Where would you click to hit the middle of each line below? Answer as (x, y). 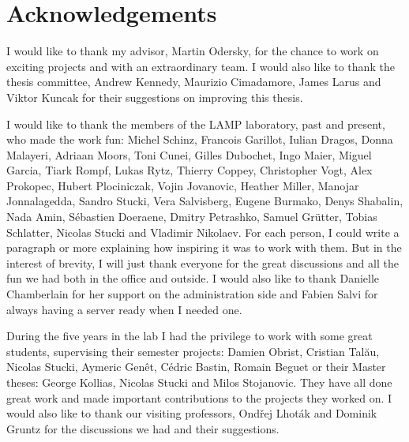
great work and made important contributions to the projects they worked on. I (199, 397)
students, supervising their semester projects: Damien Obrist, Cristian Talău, (193, 351)
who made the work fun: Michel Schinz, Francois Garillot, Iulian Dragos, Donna (200, 139)
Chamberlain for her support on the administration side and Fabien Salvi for (192, 294)
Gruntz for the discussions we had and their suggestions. (143, 428)
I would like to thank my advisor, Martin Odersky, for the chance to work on (193, 51)
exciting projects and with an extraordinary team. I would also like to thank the (201, 66)
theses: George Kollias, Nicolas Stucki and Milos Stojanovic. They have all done (199, 382)
